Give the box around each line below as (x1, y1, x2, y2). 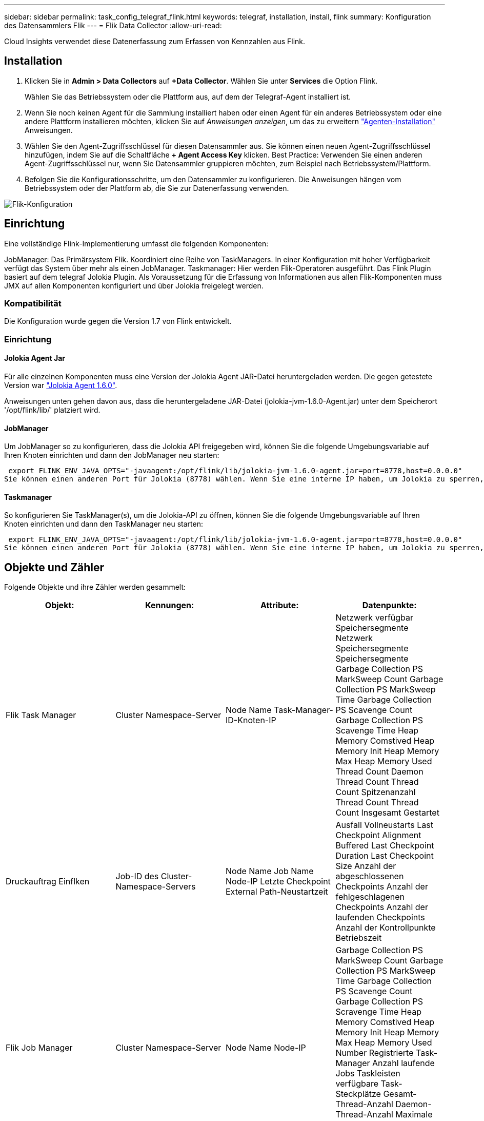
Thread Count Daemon (335, 766, 423, 777)
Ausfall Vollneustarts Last (335, 820, 433, 830)
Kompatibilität (4, 298, 62, 309)
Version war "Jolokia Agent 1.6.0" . (4, 381, 117, 390)
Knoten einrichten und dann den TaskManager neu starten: (4, 519, 204, 529)
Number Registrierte (335, 1048, 414, 1058)
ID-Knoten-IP (226, 715, 276, 726)
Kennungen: (145, 600, 194, 611)
